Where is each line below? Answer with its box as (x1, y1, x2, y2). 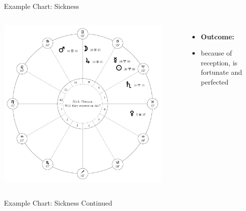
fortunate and (201, 67, 242, 77)
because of (201, 48, 232, 58)
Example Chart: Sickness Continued (4, 198, 113, 208)
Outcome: (201, 31, 235, 41)
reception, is (201, 57, 238, 67)
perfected (201, 76, 229, 87)
